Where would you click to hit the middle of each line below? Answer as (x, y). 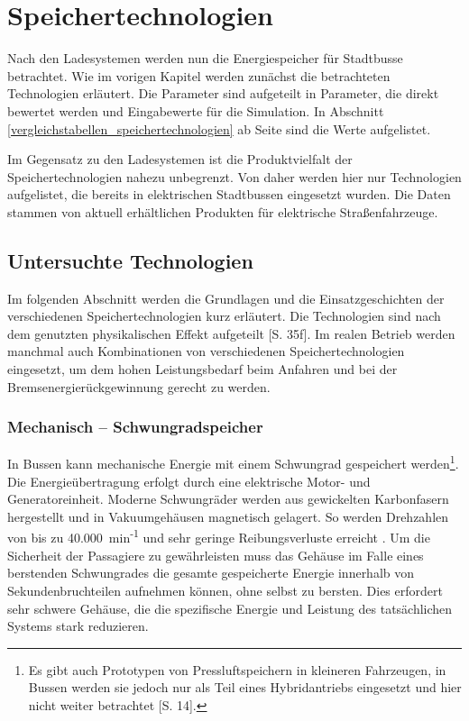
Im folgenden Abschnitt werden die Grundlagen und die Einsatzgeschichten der (226, 298)
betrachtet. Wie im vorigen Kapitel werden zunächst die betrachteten (199, 75)
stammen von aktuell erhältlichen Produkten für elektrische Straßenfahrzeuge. (223, 211)
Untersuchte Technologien (130, 260)
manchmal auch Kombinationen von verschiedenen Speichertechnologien (206, 351)
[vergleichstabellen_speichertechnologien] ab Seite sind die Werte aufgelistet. (219, 128)
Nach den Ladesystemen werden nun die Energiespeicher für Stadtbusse (205, 58)
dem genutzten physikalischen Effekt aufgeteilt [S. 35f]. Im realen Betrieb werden (231, 333)
